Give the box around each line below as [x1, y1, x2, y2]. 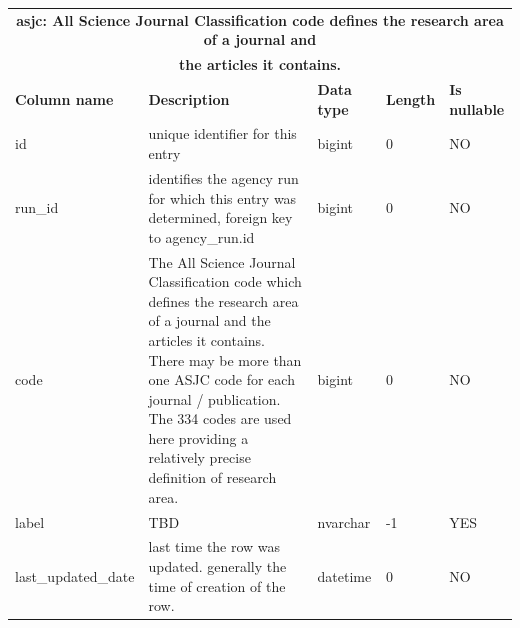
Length [385, 88, 436, 109]
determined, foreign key [148, 207, 293, 228]
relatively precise [148, 447, 251, 468]
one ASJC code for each [148, 369, 295, 390]
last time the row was [148, 536, 281, 557]
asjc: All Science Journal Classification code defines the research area [16, 9, 504, 30]
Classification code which [148, 271, 302, 292]
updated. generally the [148, 555, 287, 576]
